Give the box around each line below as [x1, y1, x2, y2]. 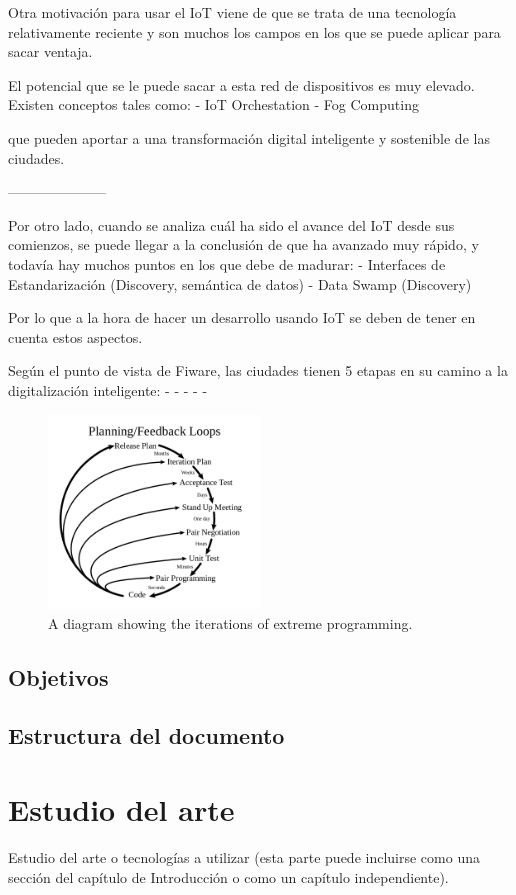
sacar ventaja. [8, 41, 93, 62]
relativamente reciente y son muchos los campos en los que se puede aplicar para [8, 21, 501, 42]
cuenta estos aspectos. [8, 326, 143, 347]
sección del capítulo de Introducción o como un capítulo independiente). [8, 866, 449, 887]
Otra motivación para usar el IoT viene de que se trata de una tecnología [8, 2, 457, 22]
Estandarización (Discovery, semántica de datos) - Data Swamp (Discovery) [8, 273, 472, 294]
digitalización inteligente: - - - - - [8, 379, 208, 400]
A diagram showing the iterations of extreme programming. [48, 612, 413, 633]
